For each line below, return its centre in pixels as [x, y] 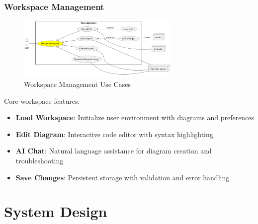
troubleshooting [40, 160]
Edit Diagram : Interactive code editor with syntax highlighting [114, 134]
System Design [56, 211]
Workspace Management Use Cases [77, 84]
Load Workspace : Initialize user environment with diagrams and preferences [135, 117]
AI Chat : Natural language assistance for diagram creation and [114, 151]
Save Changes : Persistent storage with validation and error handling [123, 177]
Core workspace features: [42, 101]
